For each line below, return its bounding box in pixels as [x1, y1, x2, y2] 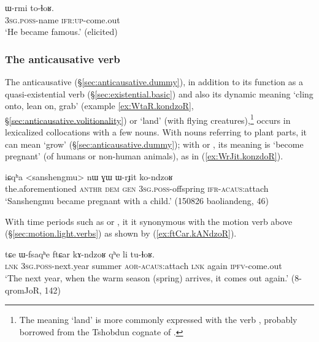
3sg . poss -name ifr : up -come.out [5, 13, 120, 26]
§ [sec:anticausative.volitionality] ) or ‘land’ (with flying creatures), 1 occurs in [5, 112, 291, 126]
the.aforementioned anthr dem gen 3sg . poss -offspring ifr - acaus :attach [5, 182, 269, 195]
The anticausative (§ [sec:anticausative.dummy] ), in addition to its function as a [5, 75, 303, 88]
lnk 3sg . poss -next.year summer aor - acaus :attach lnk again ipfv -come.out [5, 259, 282, 272]
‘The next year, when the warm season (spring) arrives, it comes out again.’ [5, 271, 289, 284]
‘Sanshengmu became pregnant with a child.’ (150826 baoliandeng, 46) [5, 194, 269, 207]
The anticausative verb [5, 51, 120, 66]
